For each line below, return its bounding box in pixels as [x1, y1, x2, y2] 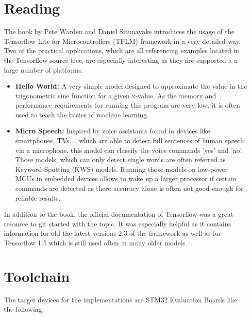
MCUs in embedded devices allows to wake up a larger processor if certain [15, 173, 236, 184]
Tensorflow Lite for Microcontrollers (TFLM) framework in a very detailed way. [4, 36, 241, 46]
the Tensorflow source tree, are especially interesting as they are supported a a [4, 55, 237, 65]
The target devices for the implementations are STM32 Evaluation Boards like [4, 294, 237, 304]
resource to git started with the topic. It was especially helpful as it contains [4, 218, 231, 228]
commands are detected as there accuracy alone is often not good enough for [15, 183, 244, 193]
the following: [4, 304, 44, 314]
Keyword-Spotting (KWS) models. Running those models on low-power [15, 164, 228, 174]
